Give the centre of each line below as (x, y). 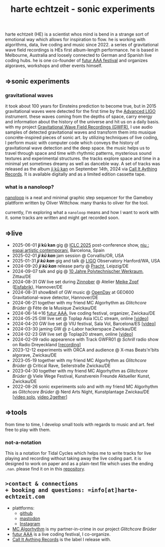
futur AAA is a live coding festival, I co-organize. (61, 534)
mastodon (30, 518)
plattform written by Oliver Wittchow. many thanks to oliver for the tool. (77, 203)
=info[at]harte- (113, 490)
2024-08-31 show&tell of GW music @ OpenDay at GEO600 (73, 292)
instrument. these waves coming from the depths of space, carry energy (79, 116)
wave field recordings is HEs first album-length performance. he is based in (82, 50)
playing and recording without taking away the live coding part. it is (73, 458)
